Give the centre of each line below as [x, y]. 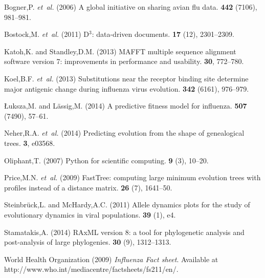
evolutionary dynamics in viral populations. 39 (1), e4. [90, 214]
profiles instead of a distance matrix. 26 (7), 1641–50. [88, 187]
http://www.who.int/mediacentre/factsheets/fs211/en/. [91, 269]
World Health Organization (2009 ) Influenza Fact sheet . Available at [111, 259]
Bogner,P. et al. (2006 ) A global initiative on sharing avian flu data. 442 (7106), [131, 7]
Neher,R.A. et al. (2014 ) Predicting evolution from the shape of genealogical [124, 133]
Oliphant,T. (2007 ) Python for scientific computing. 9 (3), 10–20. [106, 160]
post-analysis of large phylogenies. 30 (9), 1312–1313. [88, 242]
